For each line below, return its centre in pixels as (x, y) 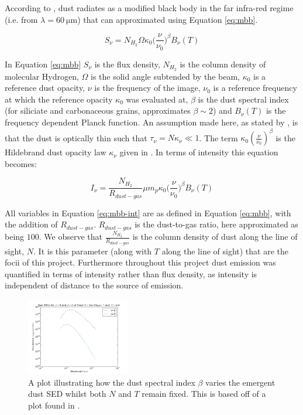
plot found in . (54, 405)
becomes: (21, 163)
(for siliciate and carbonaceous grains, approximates (98, 110)
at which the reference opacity (59, 99)
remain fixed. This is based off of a (204, 394)
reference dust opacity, (45, 88)
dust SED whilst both (67, 394)
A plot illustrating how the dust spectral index (112, 382)
